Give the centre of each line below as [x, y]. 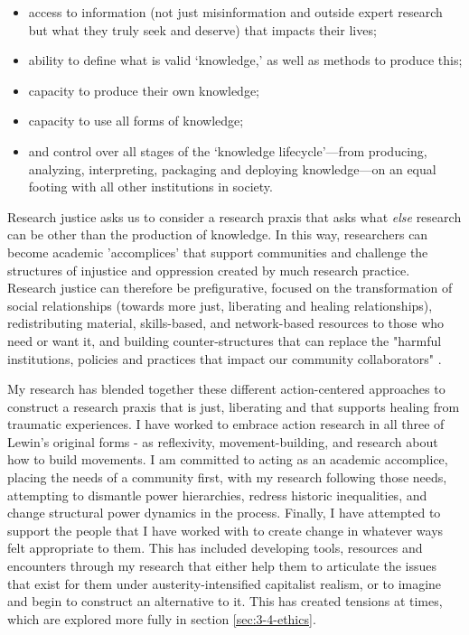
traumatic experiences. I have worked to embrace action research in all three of [226, 424]
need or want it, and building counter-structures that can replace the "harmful [225, 340]
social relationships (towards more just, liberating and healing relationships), [220, 305]
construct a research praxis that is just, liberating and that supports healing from [234, 406]
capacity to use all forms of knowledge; [136, 121]
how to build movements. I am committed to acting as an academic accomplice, [228, 459]
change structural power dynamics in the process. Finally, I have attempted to [224, 513]
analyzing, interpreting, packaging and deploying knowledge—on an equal [232, 168]
